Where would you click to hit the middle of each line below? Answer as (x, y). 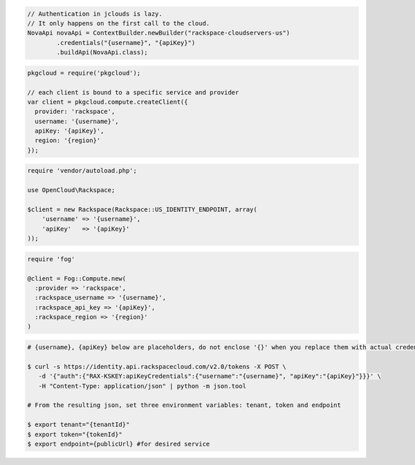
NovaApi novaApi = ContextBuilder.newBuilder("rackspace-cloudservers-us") (159, 33)
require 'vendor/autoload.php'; (82, 171)
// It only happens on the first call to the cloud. (119, 23)
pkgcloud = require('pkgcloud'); (84, 73)
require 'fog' (51, 259)
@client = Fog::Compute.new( (77, 278)
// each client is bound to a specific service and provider (133, 92)
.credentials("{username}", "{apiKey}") (126, 42)
